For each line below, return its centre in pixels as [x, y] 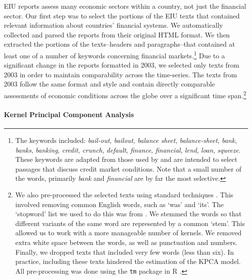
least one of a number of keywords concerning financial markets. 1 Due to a [114, 54]
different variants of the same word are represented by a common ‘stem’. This [130, 223]
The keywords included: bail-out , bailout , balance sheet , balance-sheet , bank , [126, 140]
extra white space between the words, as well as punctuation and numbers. [126, 242]
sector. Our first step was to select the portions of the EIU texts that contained [122, 15]
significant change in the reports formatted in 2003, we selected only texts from [122, 65]
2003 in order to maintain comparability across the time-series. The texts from [120, 74]
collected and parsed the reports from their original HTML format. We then [117, 34]
